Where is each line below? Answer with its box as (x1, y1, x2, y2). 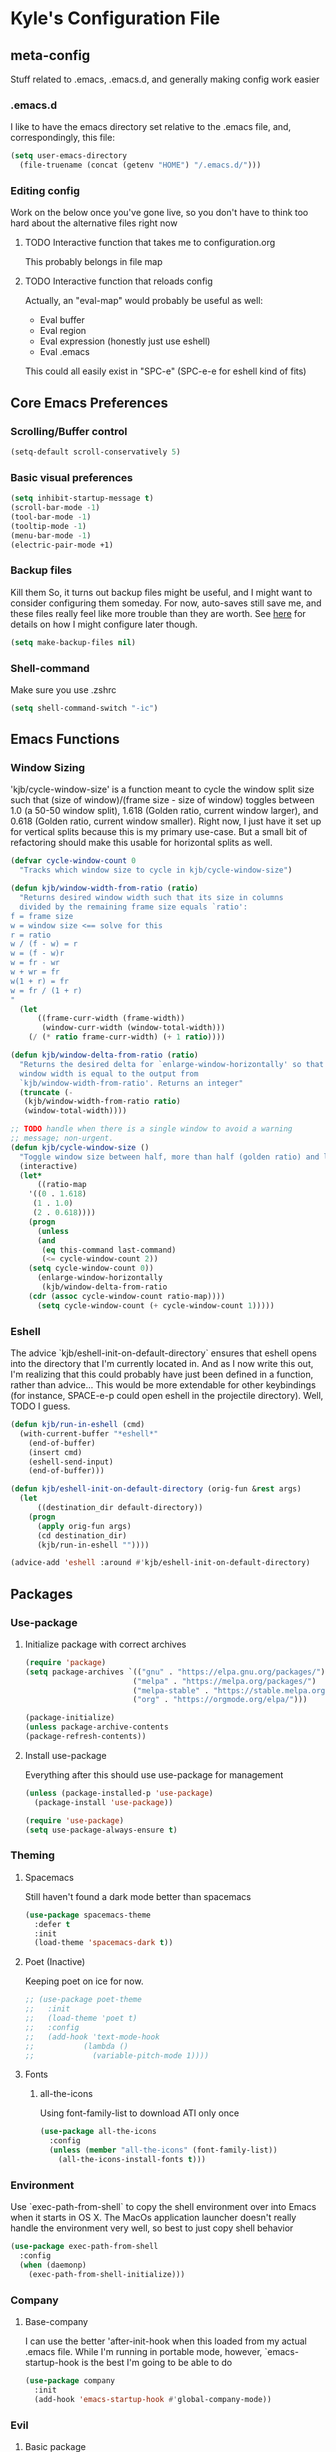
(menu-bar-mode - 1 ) (10, 530, 92, 541)
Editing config (10, 183, 80, 197)
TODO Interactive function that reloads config (24, 275, 213, 287)
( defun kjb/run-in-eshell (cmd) (10, 1420, 145, 1430)
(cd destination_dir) (36, 1530, 128, 1541)
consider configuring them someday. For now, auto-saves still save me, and (10, 597, 322, 609)
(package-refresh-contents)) (24, 1732, 147, 1742)
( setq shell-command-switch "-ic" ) (10, 703, 159, 713)
